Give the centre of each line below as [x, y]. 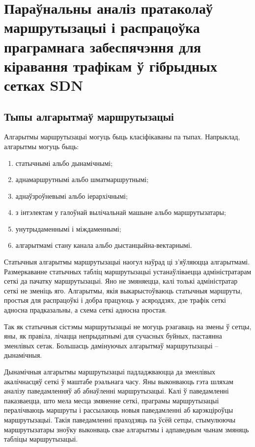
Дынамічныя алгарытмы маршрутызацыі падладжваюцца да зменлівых [110, 372]
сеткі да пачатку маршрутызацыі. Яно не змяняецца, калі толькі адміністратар [121, 281]
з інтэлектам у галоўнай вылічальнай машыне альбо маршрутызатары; [121, 212]
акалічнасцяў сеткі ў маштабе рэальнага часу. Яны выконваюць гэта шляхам [119, 381]
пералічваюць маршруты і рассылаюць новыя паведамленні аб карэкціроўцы [119, 410]
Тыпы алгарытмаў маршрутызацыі [89, 116]
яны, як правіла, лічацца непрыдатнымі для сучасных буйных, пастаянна [113, 336]
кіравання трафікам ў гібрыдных [111, 66]
